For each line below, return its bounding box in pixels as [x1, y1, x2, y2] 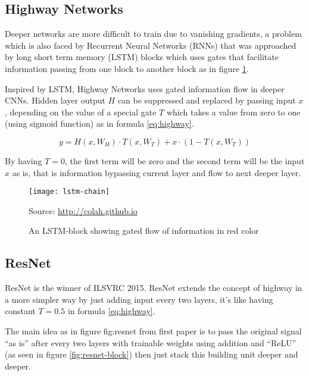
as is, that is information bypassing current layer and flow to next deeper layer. [12, 166, 301, 178]
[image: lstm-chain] [29, 187, 110, 196]
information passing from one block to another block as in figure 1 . [5, 62, 249, 74]
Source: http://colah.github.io [29, 204, 138, 217]
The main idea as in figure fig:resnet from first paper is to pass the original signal [5, 324, 302, 337]
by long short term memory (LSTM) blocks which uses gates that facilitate [5, 51, 279, 63]
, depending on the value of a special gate [5, 105, 157, 118]
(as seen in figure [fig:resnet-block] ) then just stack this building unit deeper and [5, 348, 298, 361]
